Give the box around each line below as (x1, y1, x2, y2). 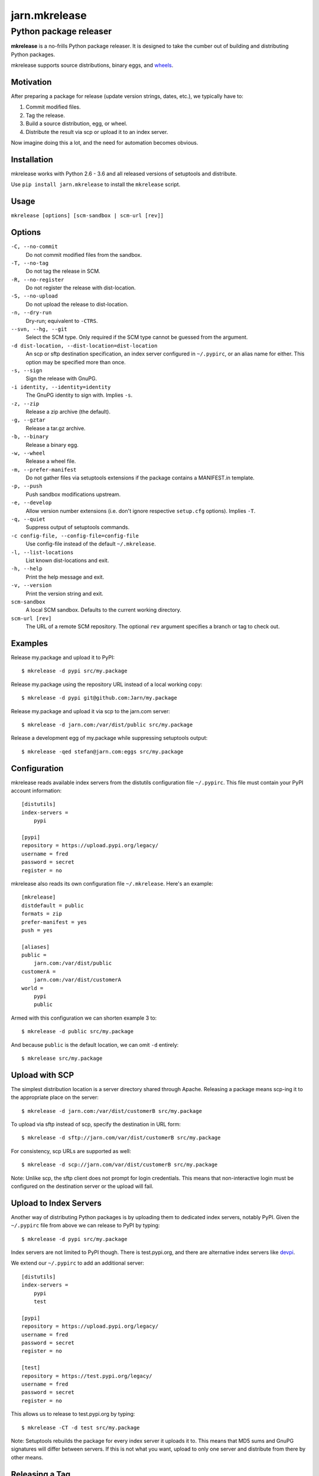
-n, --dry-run (11, 309, 52, 316)
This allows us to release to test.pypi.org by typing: (11, 1410, 135, 1418)
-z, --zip (11, 400, 40, 407)
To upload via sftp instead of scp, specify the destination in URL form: (11, 1121, 181, 1128)
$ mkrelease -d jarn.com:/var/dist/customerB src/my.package (21, 1108, 202, 1114)
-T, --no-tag (11, 260, 49, 266)
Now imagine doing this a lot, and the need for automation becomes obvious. (11, 139, 198, 146)
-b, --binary (11, 433, 49, 440)
